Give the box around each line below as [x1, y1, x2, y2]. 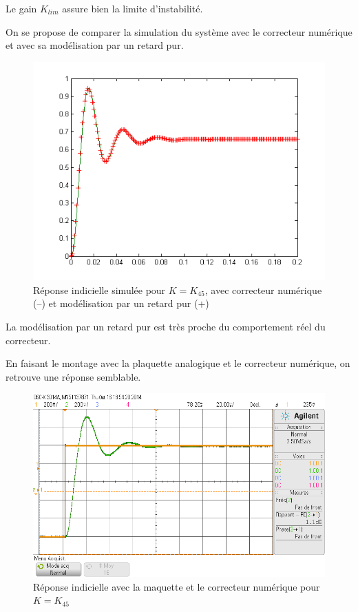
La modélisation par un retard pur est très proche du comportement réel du [6, 319, 326, 333]
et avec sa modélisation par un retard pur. [6, 38, 184, 52]
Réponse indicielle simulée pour [33, 282, 166, 297]
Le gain [6, 1, 37, 15]
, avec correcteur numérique [204, 282, 322, 297]
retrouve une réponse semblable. [6, 369, 141, 383]
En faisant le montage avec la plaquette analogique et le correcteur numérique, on [6, 356, 350, 370]
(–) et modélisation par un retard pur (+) [33, 296, 209, 310]
